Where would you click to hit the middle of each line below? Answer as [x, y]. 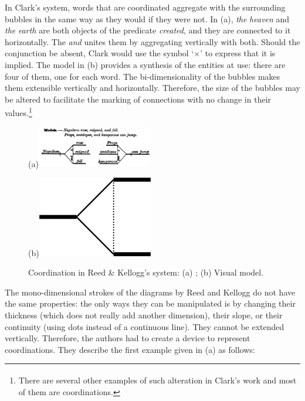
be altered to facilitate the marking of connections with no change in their [138, 99]
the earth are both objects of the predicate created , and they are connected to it [148, 30]
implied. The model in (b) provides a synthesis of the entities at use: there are [145, 64]
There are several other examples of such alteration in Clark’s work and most [157, 380]
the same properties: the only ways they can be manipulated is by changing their [150, 303]
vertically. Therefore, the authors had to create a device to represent [128, 338]
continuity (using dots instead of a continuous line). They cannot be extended [145, 326]
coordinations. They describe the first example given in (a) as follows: [130, 349]
